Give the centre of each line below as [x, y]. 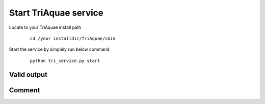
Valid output [28, 74]
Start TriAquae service [56, 13]
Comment [25, 90]
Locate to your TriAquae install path [45, 27]
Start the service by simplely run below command [59, 49]
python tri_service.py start [65, 61]
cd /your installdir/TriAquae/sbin [73, 38]
